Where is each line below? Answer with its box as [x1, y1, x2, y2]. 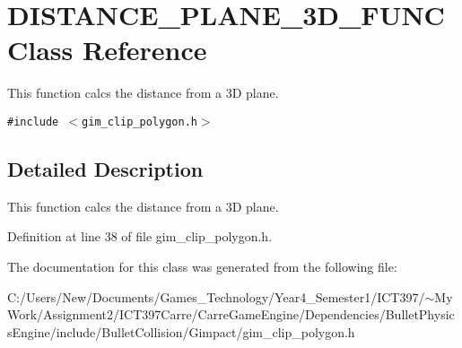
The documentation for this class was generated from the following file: [7, 257, 397, 275]
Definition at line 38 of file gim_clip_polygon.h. [7, 227, 273, 246]
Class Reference [7, 31, 207, 68]
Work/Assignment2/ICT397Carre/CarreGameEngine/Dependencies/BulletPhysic [7, 305, 455, 324]
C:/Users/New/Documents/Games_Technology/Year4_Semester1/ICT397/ [7, 287, 425, 306]
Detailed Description [7, 154, 204, 182]
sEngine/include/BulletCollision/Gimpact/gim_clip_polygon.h [7, 322, 355, 341]
